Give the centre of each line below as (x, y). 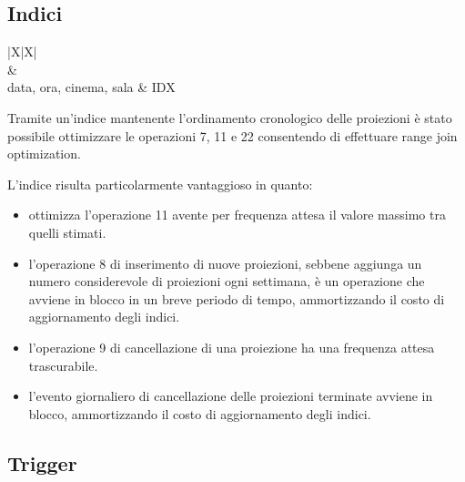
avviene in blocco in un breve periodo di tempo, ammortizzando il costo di (237, 298)
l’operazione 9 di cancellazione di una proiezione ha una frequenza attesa (232, 347)
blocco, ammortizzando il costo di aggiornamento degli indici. (200, 413)
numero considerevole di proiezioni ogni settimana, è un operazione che (227, 281)
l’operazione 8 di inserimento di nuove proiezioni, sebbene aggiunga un (225, 263)
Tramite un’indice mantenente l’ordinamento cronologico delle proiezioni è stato (230, 117)
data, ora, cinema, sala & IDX (91, 87)
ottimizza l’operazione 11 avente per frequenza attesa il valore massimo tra (237, 215)
